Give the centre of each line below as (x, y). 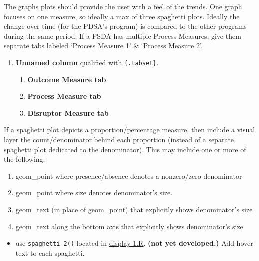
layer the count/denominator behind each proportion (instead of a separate (119, 139)
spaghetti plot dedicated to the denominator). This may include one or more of (125, 149)
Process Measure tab (64, 96)
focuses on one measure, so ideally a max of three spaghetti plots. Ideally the (122, 16)
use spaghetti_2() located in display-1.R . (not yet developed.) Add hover (134, 243)
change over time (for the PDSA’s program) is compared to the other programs (125, 26)
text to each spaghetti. (50, 252)
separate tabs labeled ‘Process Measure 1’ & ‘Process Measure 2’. (103, 46)
